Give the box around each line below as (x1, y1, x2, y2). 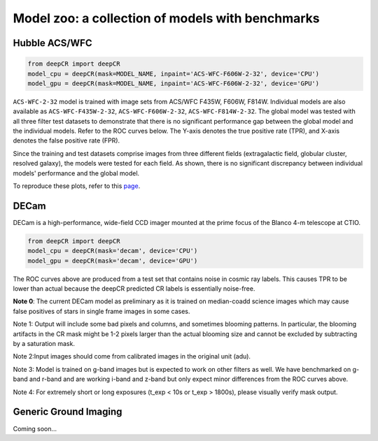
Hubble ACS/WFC (13, 37, 92, 49)
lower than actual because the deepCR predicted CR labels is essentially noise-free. (13, 284, 255, 293)
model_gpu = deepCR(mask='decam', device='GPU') (27, 256, 198, 265)
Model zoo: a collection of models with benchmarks (13, 10, 320, 26)
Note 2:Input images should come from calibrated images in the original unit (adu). (13, 352, 251, 361)
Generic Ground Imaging (13, 406, 122, 418)
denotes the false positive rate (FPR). (13, 136, 120, 145)
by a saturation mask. (13, 340, 75, 348)
